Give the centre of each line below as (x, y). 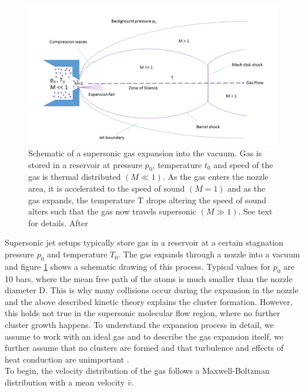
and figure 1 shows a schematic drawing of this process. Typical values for (138, 266)
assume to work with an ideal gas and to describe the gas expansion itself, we (144, 336)
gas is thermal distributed (75, 177)
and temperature (77, 254)
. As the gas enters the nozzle (215, 177)
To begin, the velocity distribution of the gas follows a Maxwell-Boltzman (137, 371)
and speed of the (243, 164)
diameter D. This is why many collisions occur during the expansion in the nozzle (152, 290)
